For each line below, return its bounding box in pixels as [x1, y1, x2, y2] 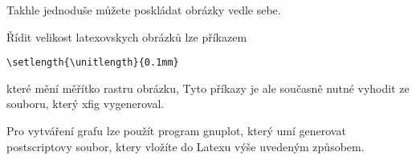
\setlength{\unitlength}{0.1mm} [6, 57, 179, 69]
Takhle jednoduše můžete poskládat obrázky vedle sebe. [6, 2, 281, 18]
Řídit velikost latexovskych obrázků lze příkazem [6, 28, 247, 45]
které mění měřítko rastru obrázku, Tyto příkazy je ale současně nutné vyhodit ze [6, 79, 410, 96]
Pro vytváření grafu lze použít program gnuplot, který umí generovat [6, 122, 346, 139]
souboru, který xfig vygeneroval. [6, 95, 165, 112]
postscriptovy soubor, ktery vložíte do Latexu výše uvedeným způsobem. [6, 138, 365, 154]
